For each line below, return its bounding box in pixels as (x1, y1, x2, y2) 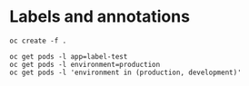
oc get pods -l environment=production (9, 60, 161, 69)
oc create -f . (9, 36, 67, 45)
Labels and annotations (9, 6, 191, 27)
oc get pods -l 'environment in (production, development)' (9, 68, 243, 77)
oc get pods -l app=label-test (9, 52, 128, 61)
